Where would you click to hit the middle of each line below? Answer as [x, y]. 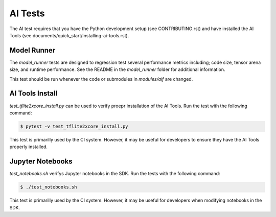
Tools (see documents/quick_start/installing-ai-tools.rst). [69, 35]
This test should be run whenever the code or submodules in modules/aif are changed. [101, 79]
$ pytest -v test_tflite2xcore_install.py [74, 126]
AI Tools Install [33, 94]
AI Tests [27, 13]
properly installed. [29, 147]
